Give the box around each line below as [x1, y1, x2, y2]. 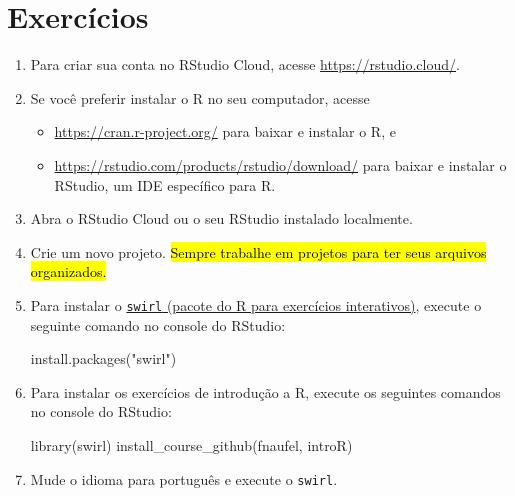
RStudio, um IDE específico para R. [54, 174, 276, 195]
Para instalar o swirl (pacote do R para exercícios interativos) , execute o [30, 294, 482, 315]
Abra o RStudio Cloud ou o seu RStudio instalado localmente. [30, 208, 413, 229]
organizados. [30, 261, 107, 282]
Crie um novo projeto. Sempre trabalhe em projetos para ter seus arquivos [30, 241, 487, 262]
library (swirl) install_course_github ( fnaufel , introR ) [30, 434, 353, 455]
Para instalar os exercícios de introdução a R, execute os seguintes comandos [30, 381, 501, 402]
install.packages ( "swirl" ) [30, 348, 177, 369]
